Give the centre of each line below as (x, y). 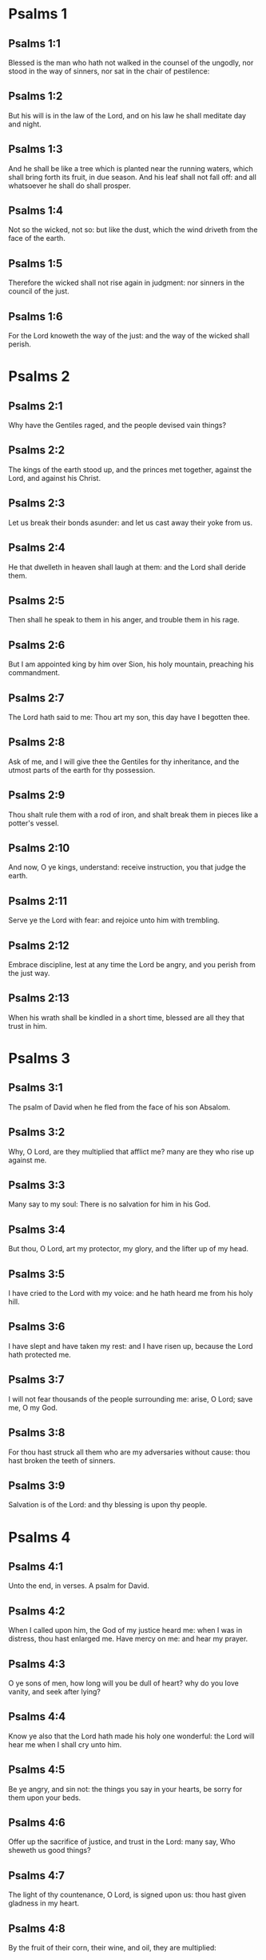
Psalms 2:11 (38, 901)
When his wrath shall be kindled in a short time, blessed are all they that (127, 1018)
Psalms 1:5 (36, 264)
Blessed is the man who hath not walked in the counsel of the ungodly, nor (131, 62)
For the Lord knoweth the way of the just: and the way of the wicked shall (129, 336)
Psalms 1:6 (36, 316)
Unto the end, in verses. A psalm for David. (79, 1586)
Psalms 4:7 (37, 1876)
